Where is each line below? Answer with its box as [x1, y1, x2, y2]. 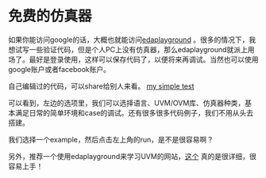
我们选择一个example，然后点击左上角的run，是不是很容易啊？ [8, 134, 214, 144]
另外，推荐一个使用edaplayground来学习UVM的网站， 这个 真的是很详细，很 [8, 151, 256, 161]
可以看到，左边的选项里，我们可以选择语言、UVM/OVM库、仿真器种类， [8, 98, 245, 108]
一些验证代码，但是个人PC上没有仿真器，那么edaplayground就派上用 [29, 44, 256, 54]
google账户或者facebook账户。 [8, 64, 111, 74]
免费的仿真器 [8, 7, 93, 25]
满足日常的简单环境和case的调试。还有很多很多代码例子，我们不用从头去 [14, 108, 254, 117]
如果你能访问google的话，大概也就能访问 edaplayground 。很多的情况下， [8, 35, 249, 44]
